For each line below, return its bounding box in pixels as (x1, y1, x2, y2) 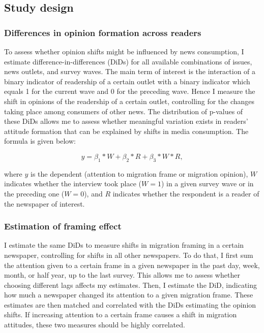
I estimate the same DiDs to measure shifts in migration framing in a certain (4, 240, 244, 250)
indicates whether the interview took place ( (4, 178, 142, 189)
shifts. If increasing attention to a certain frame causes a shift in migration (4, 309, 237, 320)
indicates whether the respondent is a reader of (112, 188, 259, 198)
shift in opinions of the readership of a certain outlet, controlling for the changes (4, 95, 255, 106)
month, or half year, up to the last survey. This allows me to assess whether (4, 270, 240, 280)
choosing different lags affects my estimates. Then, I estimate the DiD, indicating (4, 279, 257, 290)
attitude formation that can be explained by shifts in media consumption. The (4, 125, 249, 136)
